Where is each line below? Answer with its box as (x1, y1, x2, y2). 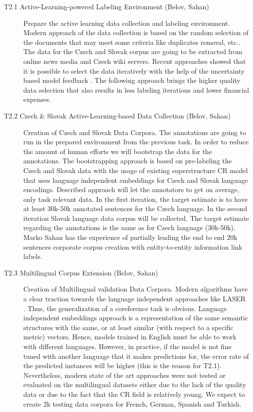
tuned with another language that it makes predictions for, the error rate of (23, 351, 249, 361)
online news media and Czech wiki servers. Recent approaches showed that (23, 56, 246, 66)
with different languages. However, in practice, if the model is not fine (23, 341, 232, 351)
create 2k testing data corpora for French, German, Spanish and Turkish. (23, 398, 242, 409)
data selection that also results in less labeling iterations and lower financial (23, 84, 249, 95)
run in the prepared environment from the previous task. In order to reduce (23, 137, 249, 147)
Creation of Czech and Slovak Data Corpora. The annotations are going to (23, 127, 246, 137)
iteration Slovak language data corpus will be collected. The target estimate (23, 213, 249, 223)
